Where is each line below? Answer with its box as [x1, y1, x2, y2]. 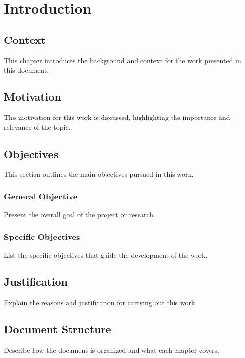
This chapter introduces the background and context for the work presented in [4, 55, 241, 65]
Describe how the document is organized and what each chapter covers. [4, 344, 219, 355]
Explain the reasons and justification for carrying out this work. [4, 297, 197, 307]
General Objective [4, 190, 78, 202]
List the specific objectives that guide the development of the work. [4, 249, 208, 260]
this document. [4, 65, 49, 75]
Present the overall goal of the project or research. [4, 209, 156, 220]
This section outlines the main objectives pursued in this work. [4, 169, 194, 179]
